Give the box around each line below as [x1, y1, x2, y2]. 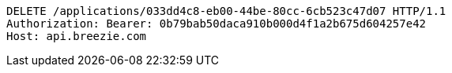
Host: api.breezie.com [6, 30, 147, 42]
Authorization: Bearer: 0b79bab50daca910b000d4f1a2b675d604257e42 [6, 17, 427, 30]
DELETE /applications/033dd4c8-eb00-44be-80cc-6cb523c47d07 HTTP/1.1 [6, 5, 446, 17]
